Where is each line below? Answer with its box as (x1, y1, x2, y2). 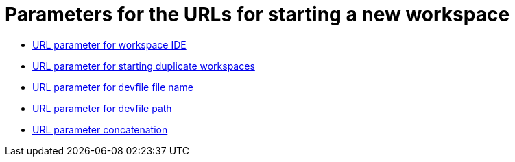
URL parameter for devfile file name (32, 81, 193, 93)
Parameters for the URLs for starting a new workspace (5, 3, 510, 26)
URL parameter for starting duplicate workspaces (32, 59, 255, 72)
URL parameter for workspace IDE (32, 38, 187, 51)
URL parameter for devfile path (32, 102, 172, 114)
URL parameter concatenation (32, 123, 168, 135)
